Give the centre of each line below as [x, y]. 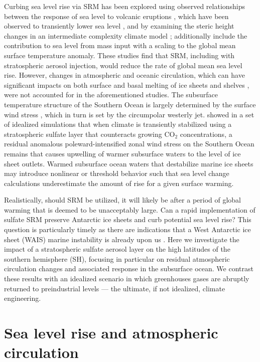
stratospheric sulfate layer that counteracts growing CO [90, 134]
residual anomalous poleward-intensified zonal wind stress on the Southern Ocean [129, 144]
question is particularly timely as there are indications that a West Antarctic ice [127, 229]
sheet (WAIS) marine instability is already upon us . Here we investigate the [122, 239]
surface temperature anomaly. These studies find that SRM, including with [119, 55]
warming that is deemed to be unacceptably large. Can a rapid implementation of [130, 209]
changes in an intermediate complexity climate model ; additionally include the [126, 35]
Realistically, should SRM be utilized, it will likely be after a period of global [123, 200]
